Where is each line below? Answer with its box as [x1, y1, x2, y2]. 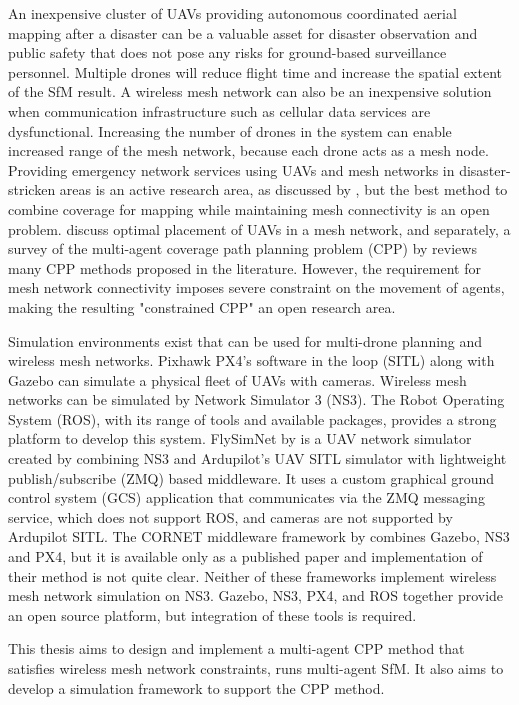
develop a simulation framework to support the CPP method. [8, 677, 385, 698]
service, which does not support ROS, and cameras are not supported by [8, 506, 453, 527]
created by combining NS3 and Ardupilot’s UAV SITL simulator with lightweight [8, 448, 507, 469]
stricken [8, 179, 56, 200]
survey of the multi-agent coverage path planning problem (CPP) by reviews [8, 238, 477, 259]
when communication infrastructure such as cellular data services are [8, 100, 431, 121]
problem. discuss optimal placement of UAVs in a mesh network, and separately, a [8, 218, 511, 239]
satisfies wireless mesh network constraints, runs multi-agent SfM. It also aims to [8, 658, 504, 678]
